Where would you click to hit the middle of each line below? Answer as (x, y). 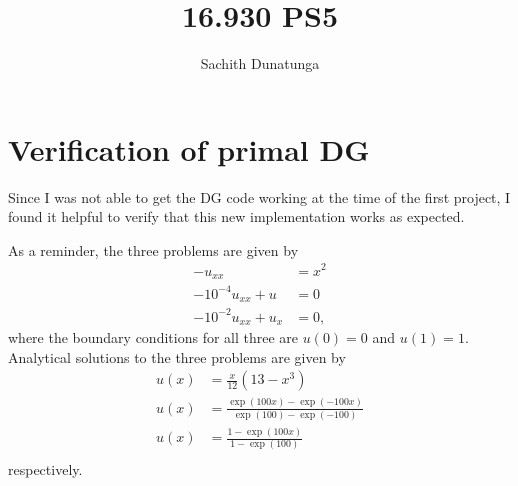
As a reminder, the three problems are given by (153, 249)
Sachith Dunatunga (260, 63)
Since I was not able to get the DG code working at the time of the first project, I (259, 196)
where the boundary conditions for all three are (153, 336)
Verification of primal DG (189, 148)
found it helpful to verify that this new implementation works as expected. (236, 216)
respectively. (45, 468)
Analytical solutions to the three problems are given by (177, 356)
